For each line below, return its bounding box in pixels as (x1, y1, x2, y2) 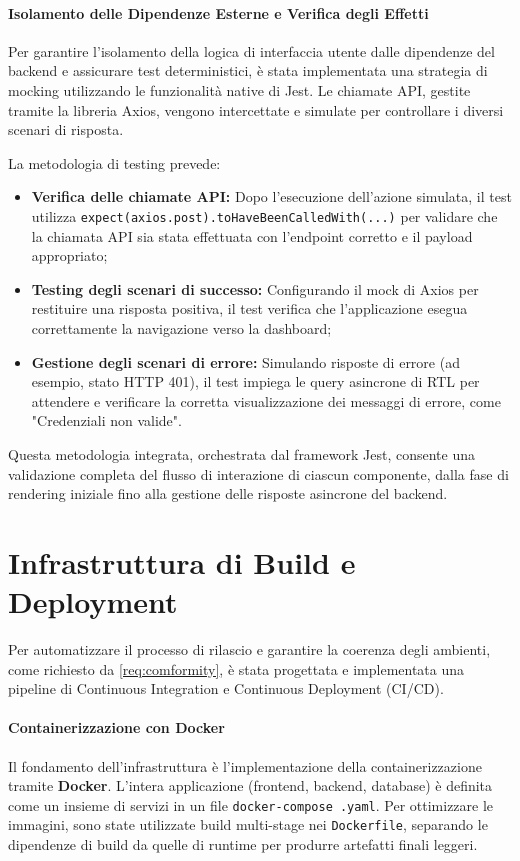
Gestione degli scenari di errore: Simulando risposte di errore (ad (31, 351, 460, 372)
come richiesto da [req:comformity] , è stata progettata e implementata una (8, 658, 465, 679)
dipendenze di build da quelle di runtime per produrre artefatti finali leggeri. (8, 834, 478, 855)
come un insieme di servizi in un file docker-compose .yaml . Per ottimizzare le (8, 794, 494, 815)
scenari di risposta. (8, 119, 124, 140)
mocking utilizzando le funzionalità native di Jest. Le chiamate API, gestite (8, 79, 471, 100)
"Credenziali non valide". (31, 410, 182, 431)
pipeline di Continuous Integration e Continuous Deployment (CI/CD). (8, 678, 444, 699)
